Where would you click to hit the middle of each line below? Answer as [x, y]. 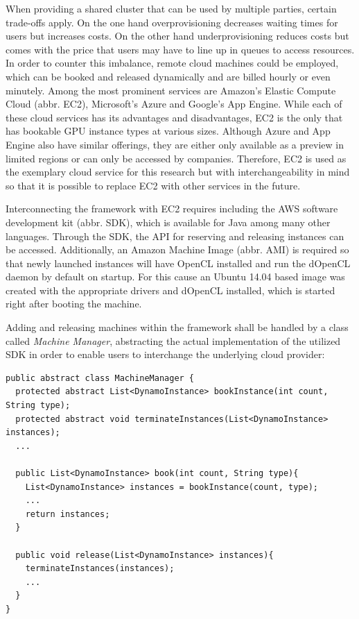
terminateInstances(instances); [100, 569]
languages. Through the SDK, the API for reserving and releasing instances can [175, 236]
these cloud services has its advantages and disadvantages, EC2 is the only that [174, 117]
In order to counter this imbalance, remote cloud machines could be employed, [172, 63]
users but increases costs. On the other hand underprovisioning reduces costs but [177, 36]
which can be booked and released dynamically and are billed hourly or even [168, 76]
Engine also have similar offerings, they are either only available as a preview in [175, 144]
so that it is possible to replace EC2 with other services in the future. [153, 185]
